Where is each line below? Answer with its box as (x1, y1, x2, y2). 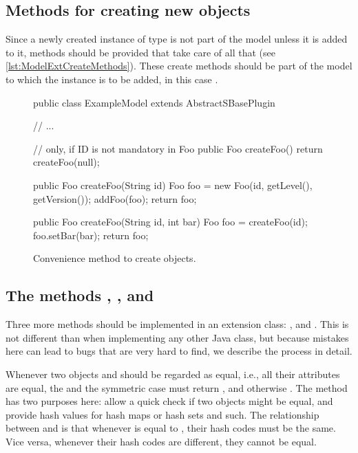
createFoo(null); (33, 155, 100, 169)
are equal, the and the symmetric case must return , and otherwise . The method (6, 380, 348, 395)
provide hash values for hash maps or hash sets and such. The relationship (6, 407, 319, 421)
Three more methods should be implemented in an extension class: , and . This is (6, 317, 349, 331)
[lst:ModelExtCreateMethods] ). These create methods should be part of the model (6, 58, 352, 73)
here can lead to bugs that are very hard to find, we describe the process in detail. (6, 344, 352, 358)
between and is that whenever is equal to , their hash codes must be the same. (6, 421, 336, 435)
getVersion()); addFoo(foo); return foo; (33, 191, 197, 206)
